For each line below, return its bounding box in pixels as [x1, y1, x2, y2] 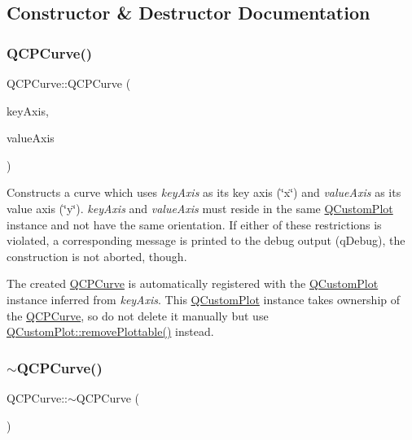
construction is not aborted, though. [7, 247, 187, 264]
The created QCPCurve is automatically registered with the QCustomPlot [7, 275, 379, 292]
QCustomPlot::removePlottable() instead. [7, 323, 214, 340]
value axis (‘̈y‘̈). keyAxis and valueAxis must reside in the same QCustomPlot [7, 199, 393, 216]
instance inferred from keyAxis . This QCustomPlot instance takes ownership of [7, 290, 401, 307]
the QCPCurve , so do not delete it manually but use [7, 307, 269, 324]
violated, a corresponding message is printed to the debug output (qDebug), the [7, 232, 405, 249]
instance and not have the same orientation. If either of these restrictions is [7, 216, 382, 233]
